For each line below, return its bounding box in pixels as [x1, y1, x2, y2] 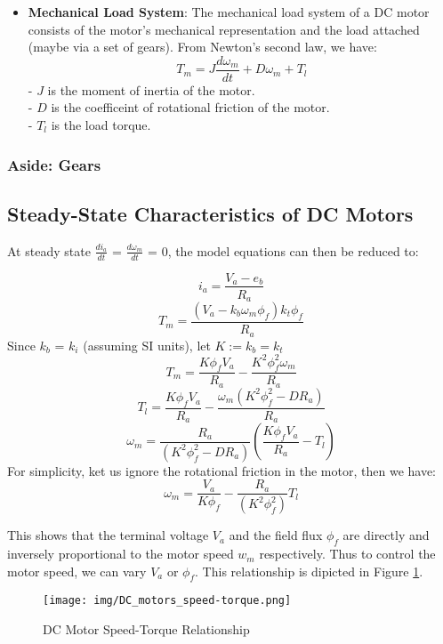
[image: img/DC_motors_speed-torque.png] [43, 594, 292, 608]
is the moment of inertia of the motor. [47, 80, 255, 99]
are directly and [342, 526, 430, 544]
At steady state [7, 241, 91, 260]
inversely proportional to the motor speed [7, 544, 234, 563]
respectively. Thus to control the [259, 544, 436, 563]
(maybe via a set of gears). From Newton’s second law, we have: [28, 37, 377, 56]
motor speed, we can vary [7, 561, 147, 580]
